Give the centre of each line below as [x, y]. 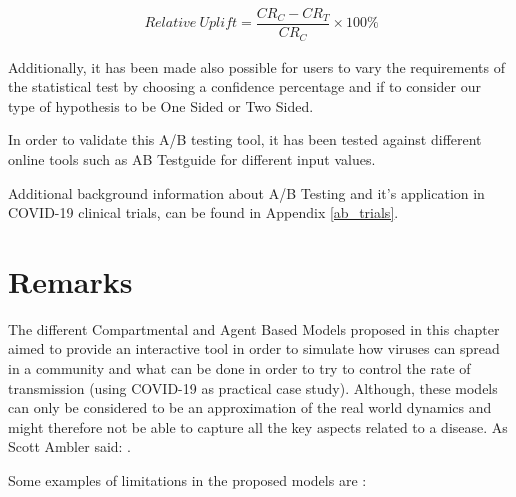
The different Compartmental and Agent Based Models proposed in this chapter [254, 328]
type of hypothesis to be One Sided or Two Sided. [161, 105]
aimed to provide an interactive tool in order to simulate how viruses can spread [254, 348]
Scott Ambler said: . [70, 446]
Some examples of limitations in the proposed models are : [187, 479]
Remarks [70, 280]
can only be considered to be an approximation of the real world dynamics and [250, 407]
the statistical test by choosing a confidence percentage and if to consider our [244, 86]
